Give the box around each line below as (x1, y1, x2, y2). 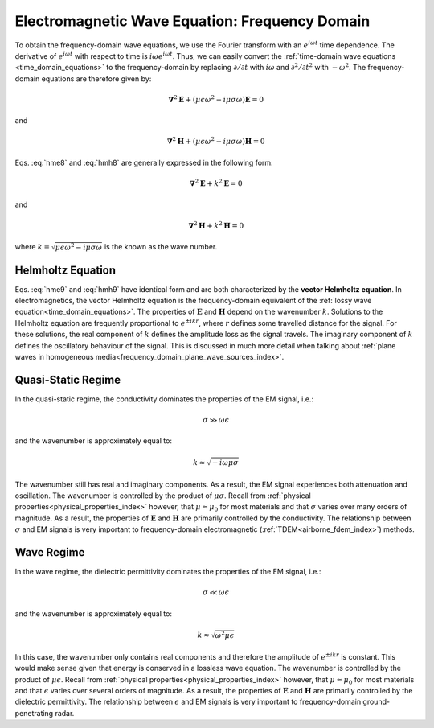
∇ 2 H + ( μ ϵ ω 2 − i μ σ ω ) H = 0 (166, 135, 265, 146)
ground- (362, 697, 390, 707)
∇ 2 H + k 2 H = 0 (188, 220, 244, 230)
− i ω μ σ (211, 459, 239, 467)
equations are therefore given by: (41, 73, 152, 84)
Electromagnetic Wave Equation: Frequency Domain (14, 12, 371, 30)
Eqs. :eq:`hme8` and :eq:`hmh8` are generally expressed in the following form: (14, 158, 273, 167)
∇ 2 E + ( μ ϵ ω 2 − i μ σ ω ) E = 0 (168, 93, 264, 104)
